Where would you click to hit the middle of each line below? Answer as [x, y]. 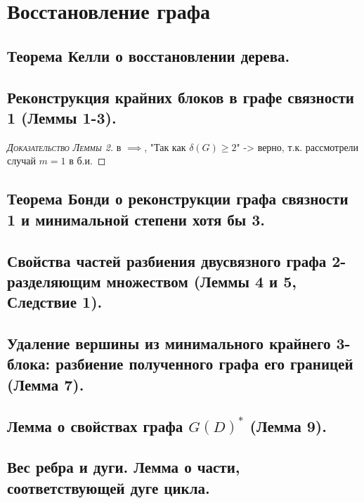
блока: [29, 364]
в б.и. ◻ [87, 161]
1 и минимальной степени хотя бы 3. [136, 219]
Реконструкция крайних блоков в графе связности [181, 97]
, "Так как [165, 146]
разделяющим [54, 281]
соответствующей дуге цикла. [109, 487]
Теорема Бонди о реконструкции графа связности [178, 198]
